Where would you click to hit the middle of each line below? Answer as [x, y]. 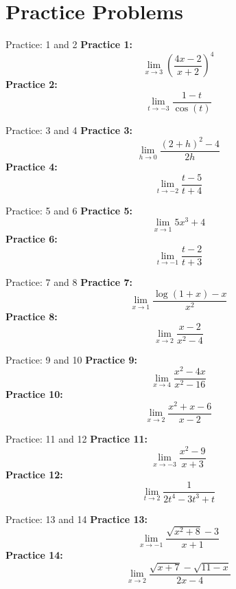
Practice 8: [32, 316]
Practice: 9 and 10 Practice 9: [71, 359]
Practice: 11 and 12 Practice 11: [76, 439]
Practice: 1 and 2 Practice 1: [69, 44]
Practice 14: [34, 555]
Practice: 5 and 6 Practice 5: [69, 210]
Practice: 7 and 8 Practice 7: [69, 282]
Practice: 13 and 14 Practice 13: [76, 519]
